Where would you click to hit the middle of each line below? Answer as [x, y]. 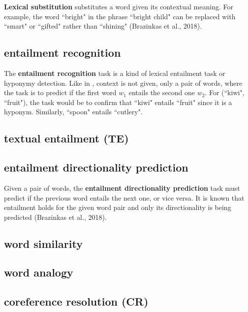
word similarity [43, 243]
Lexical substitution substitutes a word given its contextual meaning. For [119, 6]
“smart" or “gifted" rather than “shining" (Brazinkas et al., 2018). [103, 26]
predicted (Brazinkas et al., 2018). [55, 217]
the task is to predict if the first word [60, 92]
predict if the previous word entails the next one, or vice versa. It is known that [124, 197]
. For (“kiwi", [225, 92]
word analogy [39, 272]
